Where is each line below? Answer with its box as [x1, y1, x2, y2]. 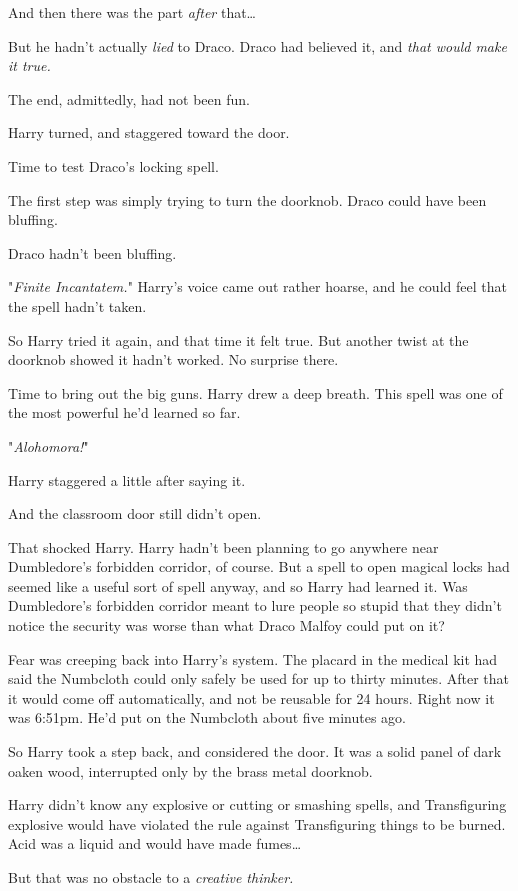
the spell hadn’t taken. [8, 295, 147, 316]
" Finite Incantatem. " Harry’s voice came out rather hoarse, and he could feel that [8, 276, 507, 297]
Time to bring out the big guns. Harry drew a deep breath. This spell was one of [8, 382, 503, 403]
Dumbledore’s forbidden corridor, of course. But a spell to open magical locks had [8, 556, 510, 577]
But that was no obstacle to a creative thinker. [8, 867, 294, 887]
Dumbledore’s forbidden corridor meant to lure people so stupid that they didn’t [8, 595, 502, 616]
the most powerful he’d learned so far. [8, 402, 241, 423]
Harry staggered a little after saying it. [8, 469, 246, 490]
